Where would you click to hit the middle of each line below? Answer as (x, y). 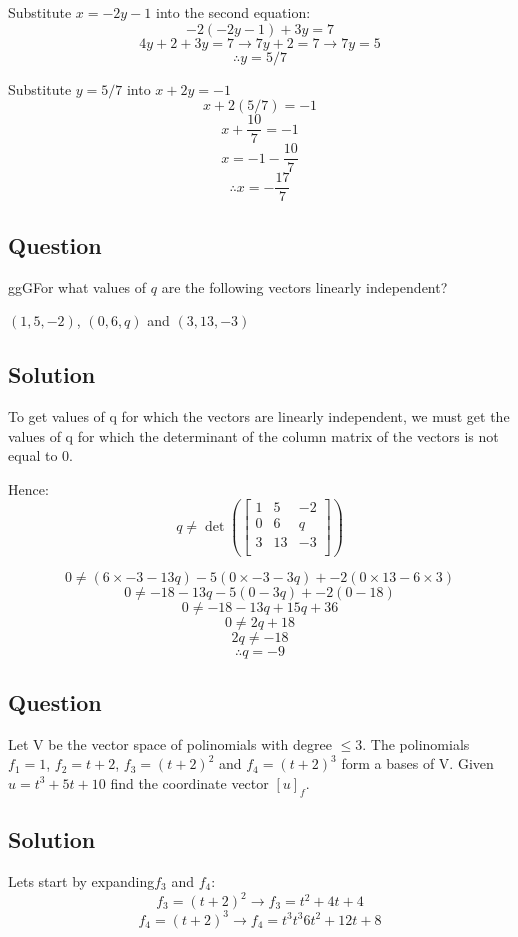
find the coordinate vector (189, 782)
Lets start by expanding (81, 880)
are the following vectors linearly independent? (304, 286)
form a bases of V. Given (417, 763)
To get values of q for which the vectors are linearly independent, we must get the (259, 415)
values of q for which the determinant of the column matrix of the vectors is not (253, 435)
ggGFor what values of (77, 286)
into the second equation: (233, 12)
